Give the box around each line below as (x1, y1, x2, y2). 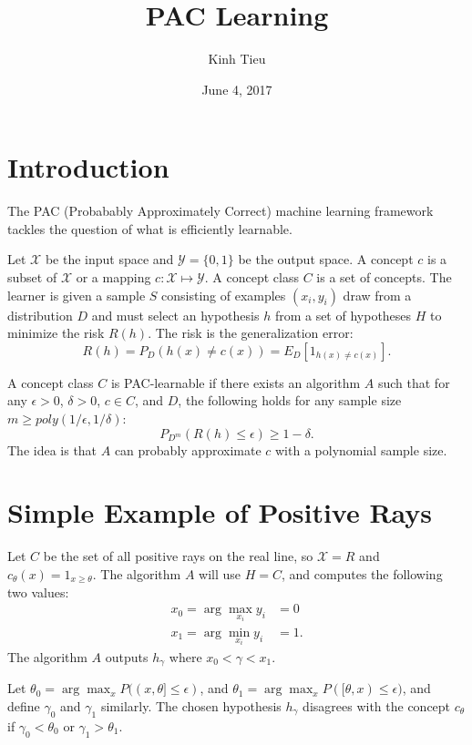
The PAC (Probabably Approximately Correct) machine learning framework (7, 201, 434, 220)
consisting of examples (161, 285, 286, 304)
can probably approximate (114, 440, 262, 459)
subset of (7, 268, 57, 287)
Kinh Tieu (208, 49, 266, 68)
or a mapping (76, 268, 151, 287)
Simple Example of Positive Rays (7, 494, 433, 531)
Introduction (7, 148, 169, 186)
